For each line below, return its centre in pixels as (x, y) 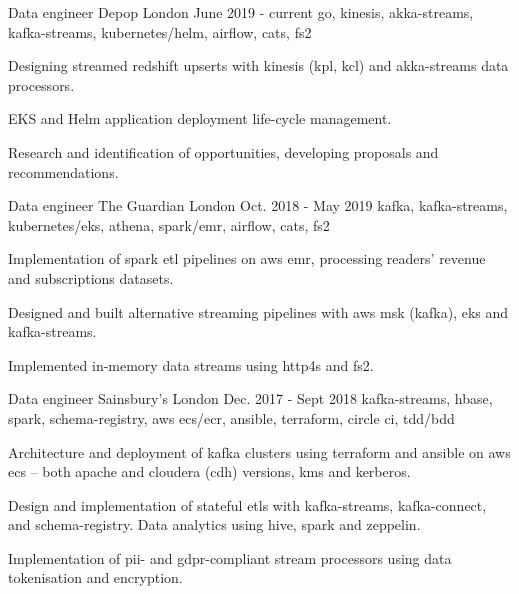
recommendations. (63, 171)
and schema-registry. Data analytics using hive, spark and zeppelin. (214, 524)
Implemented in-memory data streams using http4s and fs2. (191, 364)
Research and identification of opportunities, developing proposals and (223, 151)
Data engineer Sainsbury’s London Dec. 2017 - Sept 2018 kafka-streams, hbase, (250, 398)
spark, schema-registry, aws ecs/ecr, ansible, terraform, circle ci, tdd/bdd (231, 417)
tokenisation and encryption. (95, 577)
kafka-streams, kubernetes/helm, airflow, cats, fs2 (160, 31)
